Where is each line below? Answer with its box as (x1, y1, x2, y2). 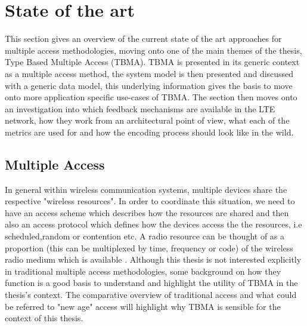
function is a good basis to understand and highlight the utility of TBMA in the (5, 276, 298, 289)
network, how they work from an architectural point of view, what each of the (5, 114, 290, 127)
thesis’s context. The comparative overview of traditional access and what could (5, 288, 297, 301)
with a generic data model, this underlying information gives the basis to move (5, 79, 293, 91)
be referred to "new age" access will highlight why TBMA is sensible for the (5, 300, 281, 312)
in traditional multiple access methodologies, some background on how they (5, 265, 281, 277)
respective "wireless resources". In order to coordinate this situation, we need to (5, 195, 295, 207)
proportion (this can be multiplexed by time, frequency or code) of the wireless (5, 241, 293, 254)
